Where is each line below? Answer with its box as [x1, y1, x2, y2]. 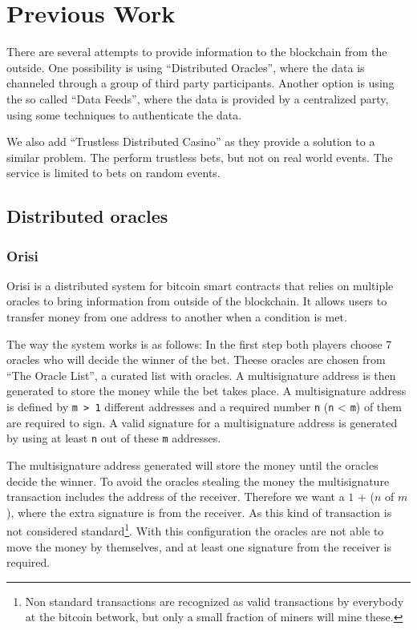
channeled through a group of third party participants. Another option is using [6, 75, 395, 91]
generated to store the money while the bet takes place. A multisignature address [6, 382, 407, 399]
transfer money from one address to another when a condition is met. [6, 309, 347, 325]
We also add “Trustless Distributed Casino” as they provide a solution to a [6, 133, 375, 150]
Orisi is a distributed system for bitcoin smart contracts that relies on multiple [6, 277, 394, 293]
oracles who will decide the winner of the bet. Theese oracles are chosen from [6, 351, 386, 368]
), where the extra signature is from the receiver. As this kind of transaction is [6, 503, 392, 520]
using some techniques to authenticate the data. [6, 106, 242, 123]
